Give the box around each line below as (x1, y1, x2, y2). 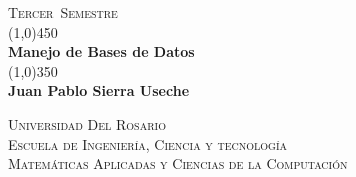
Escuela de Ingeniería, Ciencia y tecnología (8, 133, 288, 154)
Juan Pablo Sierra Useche (8, 80, 190, 101)
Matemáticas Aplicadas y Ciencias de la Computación (8, 153, 348, 174)
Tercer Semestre (8, 2, 118, 22)
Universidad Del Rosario (8, 113, 166, 134)
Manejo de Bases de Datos (8, 41, 195, 62)
